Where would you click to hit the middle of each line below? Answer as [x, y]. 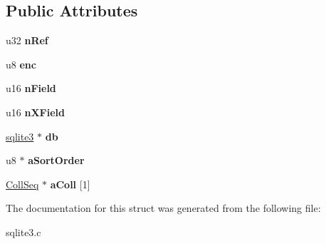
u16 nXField [35, 112]
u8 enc [21, 64]
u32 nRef [27, 40]
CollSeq [22, 184]
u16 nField [31, 88]
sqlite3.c [23, 232]
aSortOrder [56, 160]
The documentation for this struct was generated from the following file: [163, 208]
